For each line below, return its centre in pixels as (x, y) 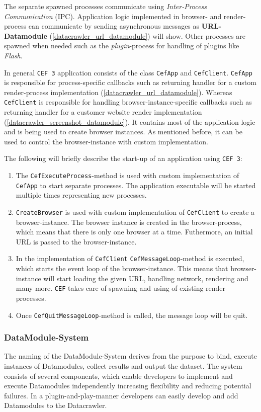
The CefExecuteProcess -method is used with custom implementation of (127, 175)
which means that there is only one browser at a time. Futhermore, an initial (134, 232)
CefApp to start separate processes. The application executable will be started (136, 185)
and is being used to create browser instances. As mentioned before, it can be (123, 132)
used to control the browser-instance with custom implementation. (106, 141)
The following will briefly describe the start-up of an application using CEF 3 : (123, 158)
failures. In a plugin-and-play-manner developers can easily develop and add (121, 395)
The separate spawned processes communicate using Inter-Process (105, 6)
